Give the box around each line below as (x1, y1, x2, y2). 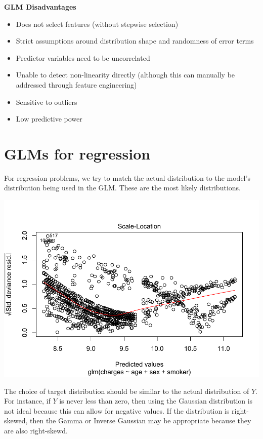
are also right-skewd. (4, 425, 68, 435)
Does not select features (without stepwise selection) (16, 18, 179, 29)
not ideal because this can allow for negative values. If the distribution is (4, 405, 230, 416)
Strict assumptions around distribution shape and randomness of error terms (16, 35, 254, 46)
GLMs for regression (4, 143, 151, 164)
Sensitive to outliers (16, 96, 77, 107)
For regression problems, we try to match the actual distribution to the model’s (4, 172, 250, 183)
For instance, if (4, 395, 51, 406)
